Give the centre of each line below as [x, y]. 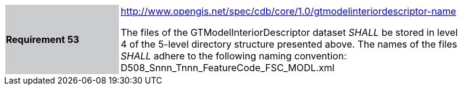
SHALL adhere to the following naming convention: [234, 56]
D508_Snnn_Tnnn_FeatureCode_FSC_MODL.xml [228, 68]
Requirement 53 [43, 39]
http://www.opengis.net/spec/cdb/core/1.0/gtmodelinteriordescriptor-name [288, 11]
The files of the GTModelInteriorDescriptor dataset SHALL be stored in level [289, 32]
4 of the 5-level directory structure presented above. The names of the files [289, 44]
